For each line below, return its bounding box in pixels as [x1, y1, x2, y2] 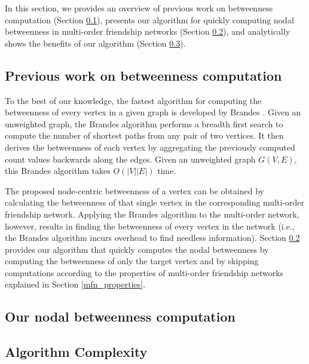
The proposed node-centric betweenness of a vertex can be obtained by [5, 184, 264, 197]
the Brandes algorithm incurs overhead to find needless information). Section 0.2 [5, 231, 300, 244]
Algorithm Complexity [5, 342, 148, 361]
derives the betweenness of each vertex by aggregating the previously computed [5, 140, 295, 153]
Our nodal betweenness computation [5, 307, 235, 326]
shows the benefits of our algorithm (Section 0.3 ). [5, 36, 186, 49]
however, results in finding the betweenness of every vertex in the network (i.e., [5, 219, 295, 232]
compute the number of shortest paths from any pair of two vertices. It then [5, 129, 284, 142]
